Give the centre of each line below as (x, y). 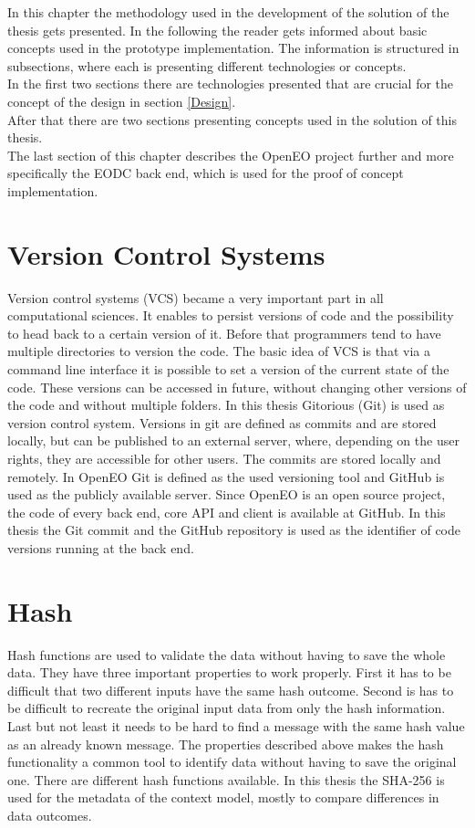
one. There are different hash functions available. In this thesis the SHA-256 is (226, 779)
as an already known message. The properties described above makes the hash (226, 744)
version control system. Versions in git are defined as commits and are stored (222, 422)
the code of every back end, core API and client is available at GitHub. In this (227, 512)
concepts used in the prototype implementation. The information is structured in (233, 48)
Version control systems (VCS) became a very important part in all (196, 297)
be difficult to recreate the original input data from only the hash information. (227, 708)
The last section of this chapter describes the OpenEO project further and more (231, 155)
